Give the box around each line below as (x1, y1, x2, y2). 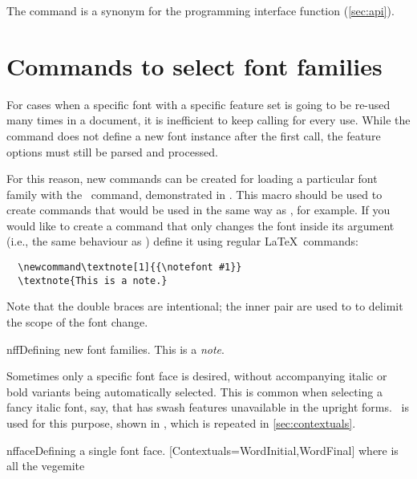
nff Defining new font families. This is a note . (6, 340, 225, 357)
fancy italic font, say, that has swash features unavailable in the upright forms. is (6, 399, 409, 416)
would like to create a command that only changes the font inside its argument (6, 217, 395, 233)
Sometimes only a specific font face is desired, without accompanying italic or (6, 367, 387, 384)
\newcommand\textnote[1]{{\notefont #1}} (18, 262, 242, 274)
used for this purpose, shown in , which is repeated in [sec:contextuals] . (6, 414, 356, 431)
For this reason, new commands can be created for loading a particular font (6, 170, 378, 187)
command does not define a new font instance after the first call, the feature (6, 127, 381, 144)
